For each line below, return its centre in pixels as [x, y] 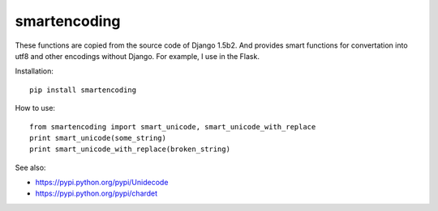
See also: [30, 167]
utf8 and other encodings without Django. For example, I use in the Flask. [137, 56]
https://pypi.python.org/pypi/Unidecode [102, 183]
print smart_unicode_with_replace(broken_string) [130, 149]
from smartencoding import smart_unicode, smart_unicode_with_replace [173, 127]
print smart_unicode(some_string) [98, 138]
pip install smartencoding [83, 90]
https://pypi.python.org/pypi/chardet [97, 193]
